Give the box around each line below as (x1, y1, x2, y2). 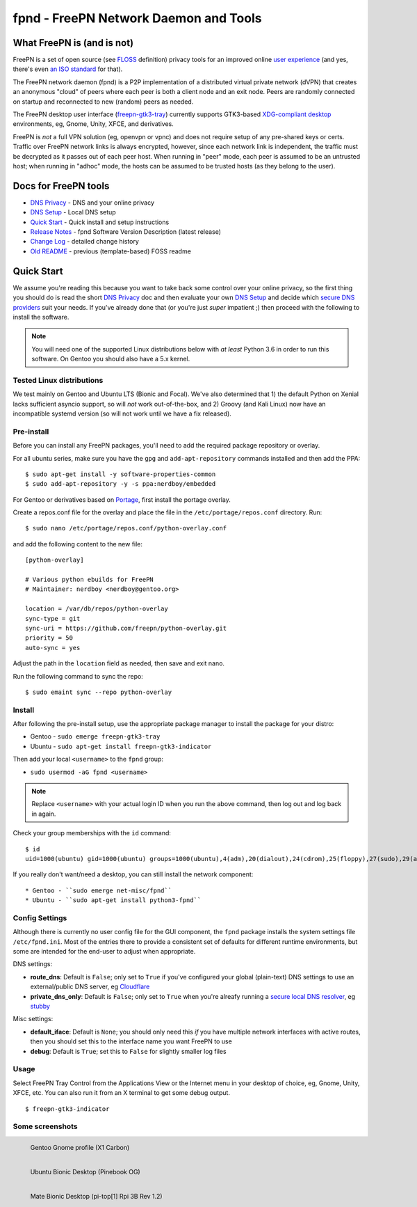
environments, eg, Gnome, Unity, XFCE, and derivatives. (13, 120, 174, 128)
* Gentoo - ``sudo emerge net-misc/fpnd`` (25, 886, 172, 894)
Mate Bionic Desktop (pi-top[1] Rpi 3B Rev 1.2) (30, 1192, 163, 1201)
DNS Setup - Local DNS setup (30, 208, 116, 216)
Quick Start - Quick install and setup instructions (30, 218, 170, 226)
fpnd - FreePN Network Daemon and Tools (13, 10, 262, 26)
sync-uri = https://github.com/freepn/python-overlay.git (25, 624, 227, 632)
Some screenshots (13, 1121, 78, 1131)
